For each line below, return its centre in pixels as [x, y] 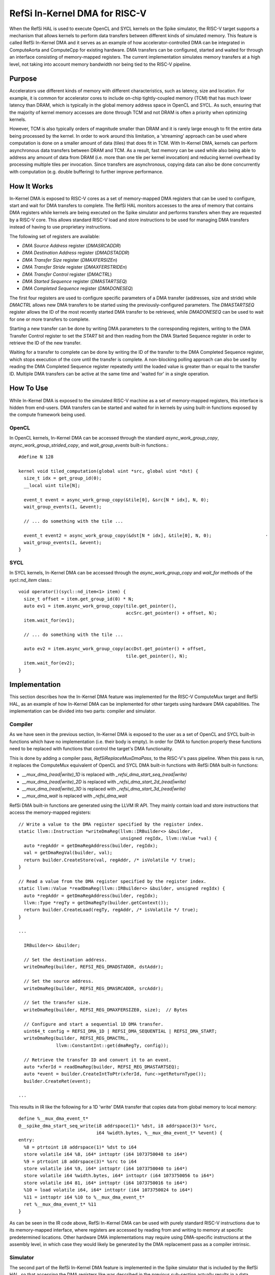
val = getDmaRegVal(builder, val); [68, 853]
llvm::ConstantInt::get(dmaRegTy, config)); [113, 1045]
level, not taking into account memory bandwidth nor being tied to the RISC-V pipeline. [100, 64]
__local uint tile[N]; [52, 485]
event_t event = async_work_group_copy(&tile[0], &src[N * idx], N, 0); [116, 500]
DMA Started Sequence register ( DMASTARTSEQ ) [75, 281]
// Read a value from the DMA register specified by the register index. [113, 881]
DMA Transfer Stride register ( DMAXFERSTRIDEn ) [75, 267]
